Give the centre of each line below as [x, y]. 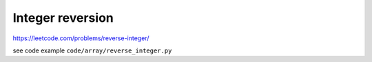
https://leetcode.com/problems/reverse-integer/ [81, 38]
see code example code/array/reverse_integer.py [92, 50]
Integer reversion [63, 18]
